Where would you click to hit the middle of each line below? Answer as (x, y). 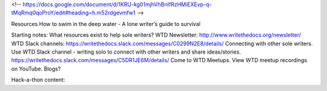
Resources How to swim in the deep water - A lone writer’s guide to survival (106, 24)
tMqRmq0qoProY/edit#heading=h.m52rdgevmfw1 (73, 13)
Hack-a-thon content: (38, 80)
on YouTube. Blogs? (36, 69)
